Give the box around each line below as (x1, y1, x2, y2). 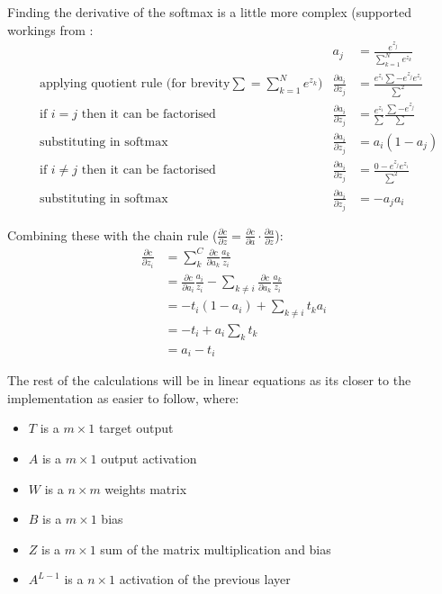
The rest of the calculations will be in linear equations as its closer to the (7, 371, 411, 390)
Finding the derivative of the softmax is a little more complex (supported (7, 3, 411, 21)
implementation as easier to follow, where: (7, 388, 239, 407)
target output (98, 418, 174, 437)
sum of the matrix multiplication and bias (100, 539, 331, 558)
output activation (101, 449, 197, 467)
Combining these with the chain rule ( (7, 225, 218, 244)
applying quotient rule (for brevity (40, 77, 230, 91)
